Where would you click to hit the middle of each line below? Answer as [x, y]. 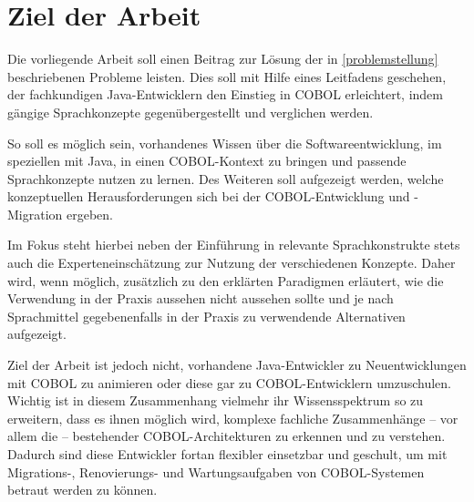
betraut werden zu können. [82, 490]
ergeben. [90, 214]
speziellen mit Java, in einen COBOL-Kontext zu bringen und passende [207, 161]
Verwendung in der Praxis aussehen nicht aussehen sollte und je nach [201, 298]
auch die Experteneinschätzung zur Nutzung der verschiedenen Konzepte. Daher [232, 263]
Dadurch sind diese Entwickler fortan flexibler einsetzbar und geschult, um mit [227, 454]
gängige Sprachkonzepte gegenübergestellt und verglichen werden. [191, 112]
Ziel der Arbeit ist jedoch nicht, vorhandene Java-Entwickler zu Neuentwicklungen [237, 365]
